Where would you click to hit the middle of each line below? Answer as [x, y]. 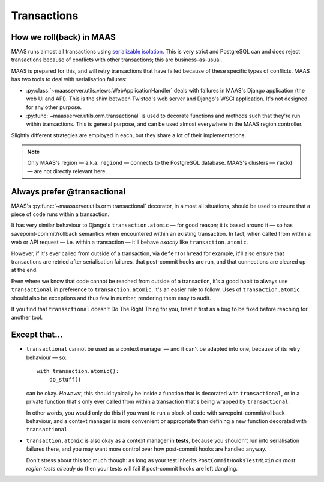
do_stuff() [65, 380]
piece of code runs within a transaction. [60, 214]
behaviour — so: [46, 357]
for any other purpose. [54, 107]
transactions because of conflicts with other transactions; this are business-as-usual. [117, 60]
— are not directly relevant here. [67, 171]
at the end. [25, 270]
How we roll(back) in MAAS [64, 37]
